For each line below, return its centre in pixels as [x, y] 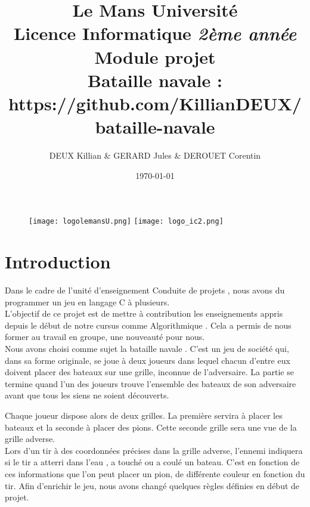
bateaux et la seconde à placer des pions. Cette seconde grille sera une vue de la [151, 427]
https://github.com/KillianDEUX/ [155, 103]
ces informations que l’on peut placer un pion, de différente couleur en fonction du [155, 473]
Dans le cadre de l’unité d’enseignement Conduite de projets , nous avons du [145, 290]
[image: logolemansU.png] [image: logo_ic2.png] [126, 222]
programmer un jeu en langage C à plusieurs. [87, 302]
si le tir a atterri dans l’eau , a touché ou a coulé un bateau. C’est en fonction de [152, 462]
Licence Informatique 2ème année [155, 33]
